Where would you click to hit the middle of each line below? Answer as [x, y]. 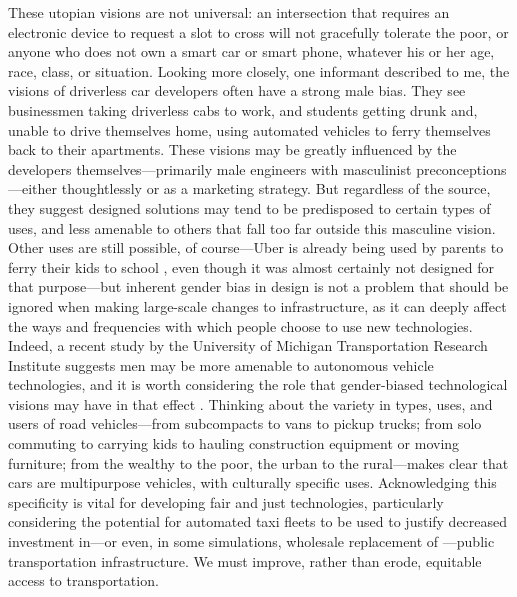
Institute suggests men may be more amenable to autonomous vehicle [221, 364]
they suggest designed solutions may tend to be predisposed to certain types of [249, 207]
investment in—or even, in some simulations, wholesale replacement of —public [251, 541]
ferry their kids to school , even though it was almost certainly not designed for [251, 266]
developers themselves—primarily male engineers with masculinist [210, 168]
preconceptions [461, 168]
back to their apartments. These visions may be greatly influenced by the [232, 149]
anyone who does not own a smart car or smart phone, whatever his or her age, [251, 51]
